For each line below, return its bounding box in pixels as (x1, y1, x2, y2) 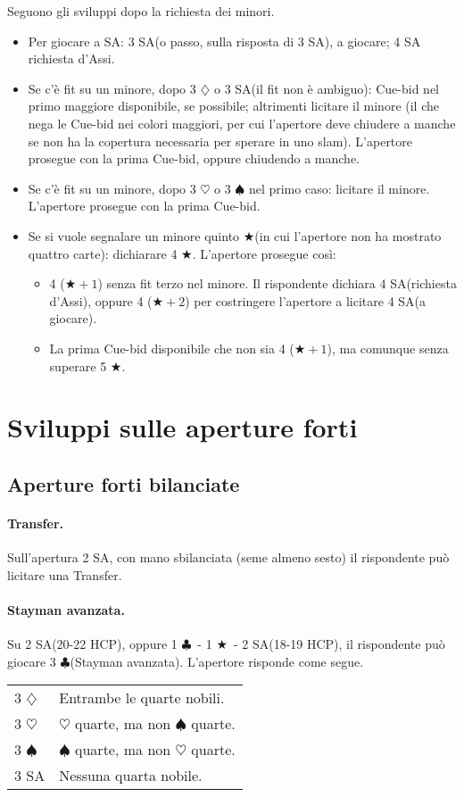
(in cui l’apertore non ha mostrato (254, 226, 442, 245)
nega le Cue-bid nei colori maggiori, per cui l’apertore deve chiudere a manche (28, 113, 456, 132)
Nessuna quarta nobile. (59, 765, 203, 786)
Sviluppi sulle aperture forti (7, 409, 358, 445)
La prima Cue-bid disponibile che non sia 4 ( (49, 338, 294, 357)
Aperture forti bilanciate (7, 469, 240, 497)
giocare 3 (7, 652, 56, 670)
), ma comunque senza (327, 338, 449, 357)
